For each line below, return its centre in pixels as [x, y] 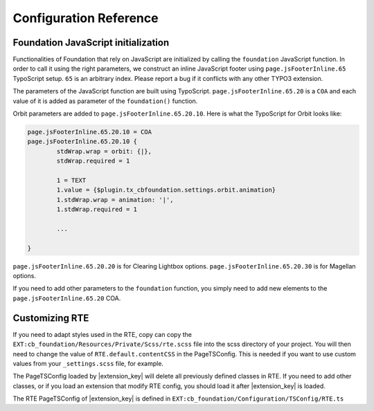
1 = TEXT [71, 180]
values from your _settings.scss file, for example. [88, 363]
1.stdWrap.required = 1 [97, 210]
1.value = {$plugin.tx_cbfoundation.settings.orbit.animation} [166, 190]
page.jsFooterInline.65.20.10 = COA [90, 132]
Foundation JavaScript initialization [91, 43]
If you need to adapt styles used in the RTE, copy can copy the [102, 334]
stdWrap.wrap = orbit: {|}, [104, 151]
